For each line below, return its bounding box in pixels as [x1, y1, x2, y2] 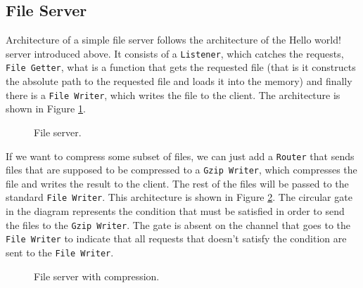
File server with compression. [34, 268, 160, 283]
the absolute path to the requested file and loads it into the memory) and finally [6, 74, 352, 89]
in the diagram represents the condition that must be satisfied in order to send [6, 204, 345, 218]
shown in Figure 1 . [6, 101, 86, 116]
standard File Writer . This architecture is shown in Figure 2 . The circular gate [6, 190, 352, 204]
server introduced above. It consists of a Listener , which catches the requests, [6, 46, 344, 60]
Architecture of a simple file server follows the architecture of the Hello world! [6, 32, 341, 47]
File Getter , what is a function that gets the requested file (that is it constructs [6, 60, 356, 74]
